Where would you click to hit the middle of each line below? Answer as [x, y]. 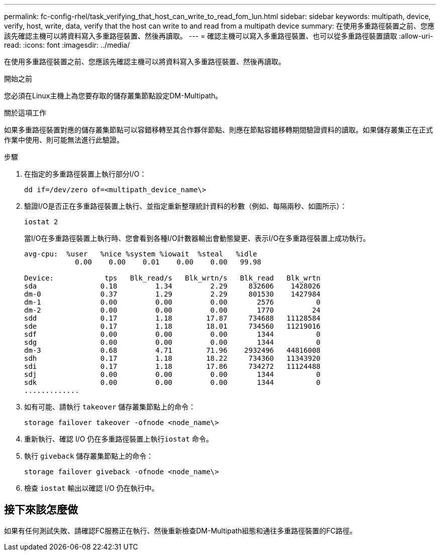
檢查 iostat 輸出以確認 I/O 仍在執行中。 [91, 488]
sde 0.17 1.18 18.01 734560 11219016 [173, 326]
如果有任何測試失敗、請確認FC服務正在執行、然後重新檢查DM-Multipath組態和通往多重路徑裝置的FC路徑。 [181, 530]
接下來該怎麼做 [41, 510]
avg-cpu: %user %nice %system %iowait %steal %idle [141, 254]
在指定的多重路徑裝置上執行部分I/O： [85, 174]
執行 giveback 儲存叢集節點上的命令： [89, 456]
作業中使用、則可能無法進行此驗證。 [64, 140]
